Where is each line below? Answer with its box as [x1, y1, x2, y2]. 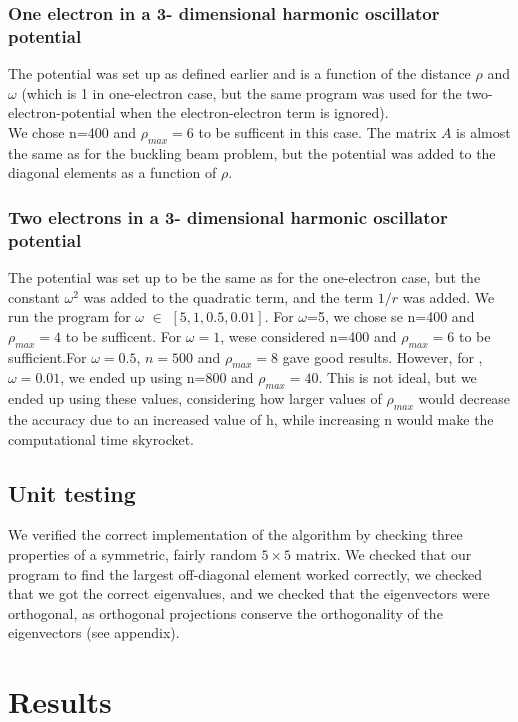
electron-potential [8, 102, 116, 123]
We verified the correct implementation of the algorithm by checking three [8, 524, 463, 545]
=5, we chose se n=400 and [307, 306, 475, 327]
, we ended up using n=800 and [60, 367, 254, 388]
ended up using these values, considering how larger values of [8, 388, 382, 409]
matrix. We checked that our [295, 544, 472, 564]
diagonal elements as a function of [8, 162, 217, 183]
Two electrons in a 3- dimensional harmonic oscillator [8, 204, 448, 229]
